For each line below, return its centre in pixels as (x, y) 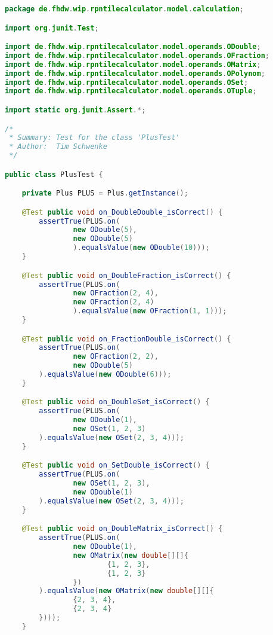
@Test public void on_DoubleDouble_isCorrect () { (122, 212)
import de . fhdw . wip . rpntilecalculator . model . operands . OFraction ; (137, 55)
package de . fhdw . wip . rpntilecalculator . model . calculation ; (125, 9)
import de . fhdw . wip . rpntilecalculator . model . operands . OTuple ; (131, 91)
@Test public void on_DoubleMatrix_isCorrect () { (122, 529)
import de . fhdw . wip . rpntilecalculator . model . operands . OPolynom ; (135, 73)
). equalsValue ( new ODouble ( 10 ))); (141, 248)
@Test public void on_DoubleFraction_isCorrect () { (126, 275)
